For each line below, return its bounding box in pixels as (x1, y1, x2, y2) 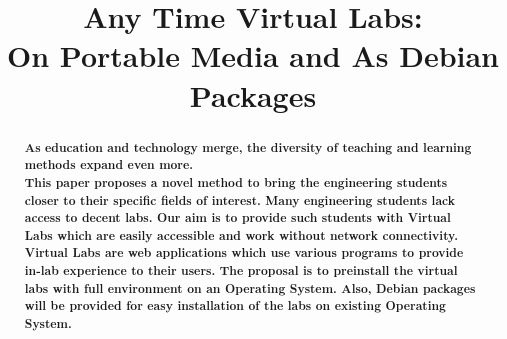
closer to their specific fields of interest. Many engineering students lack (24, 191, 455, 209)
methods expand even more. (24, 156, 194, 174)
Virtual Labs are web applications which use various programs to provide (24, 244, 464, 262)
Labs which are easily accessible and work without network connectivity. (24, 226, 458, 244)
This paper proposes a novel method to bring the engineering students (24, 173, 448, 191)
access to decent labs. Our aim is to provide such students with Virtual (24, 209, 451, 227)
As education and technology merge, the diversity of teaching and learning (24, 138, 472, 156)
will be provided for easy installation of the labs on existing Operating (24, 297, 446, 315)
